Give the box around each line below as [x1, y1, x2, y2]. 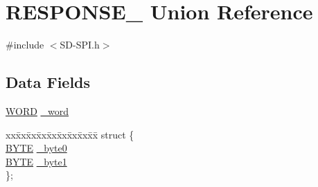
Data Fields [6, 71, 91, 93]
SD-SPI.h [60, 37, 100, 52]
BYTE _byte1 [6, 154, 67, 168]
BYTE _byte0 [6, 141, 67, 155]
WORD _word [6, 103, 69, 118]
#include [6, 37, 44, 52]
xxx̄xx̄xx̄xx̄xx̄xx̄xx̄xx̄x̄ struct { [6, 127, 134, 141]
